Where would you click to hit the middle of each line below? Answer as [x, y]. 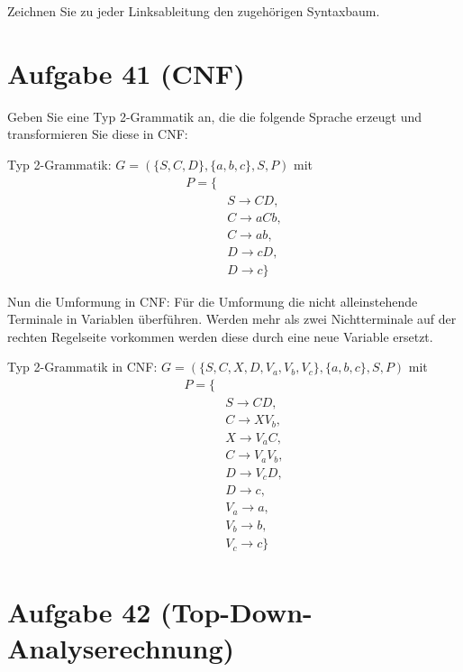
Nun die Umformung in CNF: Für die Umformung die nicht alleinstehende [213, 301]
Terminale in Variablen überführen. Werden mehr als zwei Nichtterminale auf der [232, 319]
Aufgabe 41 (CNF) [126, 73]
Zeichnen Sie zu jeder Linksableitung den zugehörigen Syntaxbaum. [194, 11]
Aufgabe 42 [79, 612]
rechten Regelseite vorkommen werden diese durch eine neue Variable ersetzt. [220, 336]
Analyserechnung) [121, 647]
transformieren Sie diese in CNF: [98, 134]
